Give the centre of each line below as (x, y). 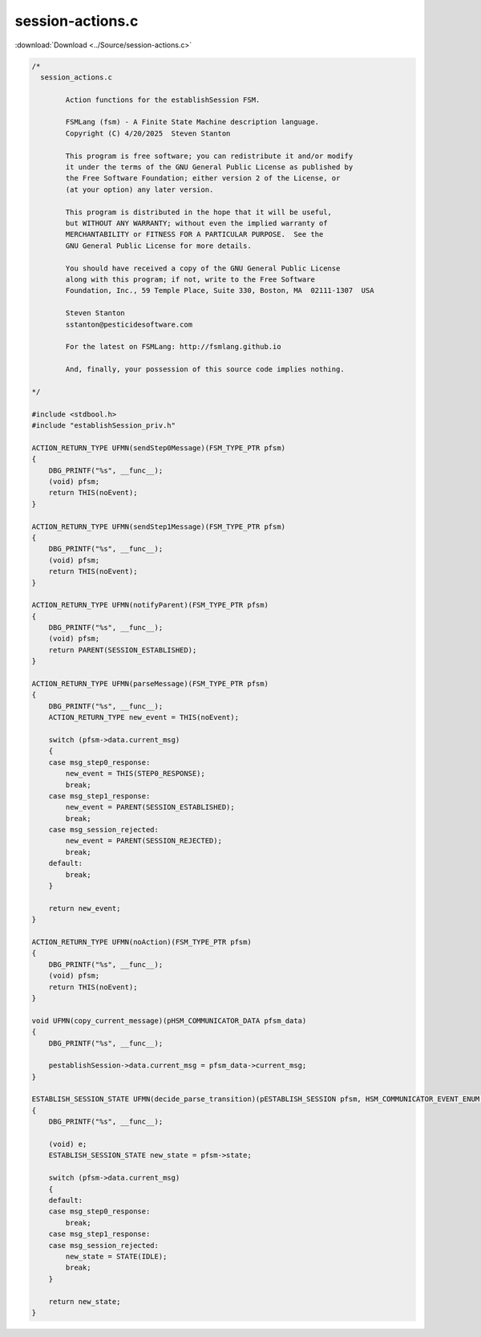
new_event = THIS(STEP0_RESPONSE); (135, 774)
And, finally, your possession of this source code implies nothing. (205, 370)
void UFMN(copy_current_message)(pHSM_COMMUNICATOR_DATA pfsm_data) (169, 1020)
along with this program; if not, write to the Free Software (190, 279)
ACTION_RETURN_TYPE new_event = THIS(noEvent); (144, 717)
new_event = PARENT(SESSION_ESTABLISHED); (150, 807)
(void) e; (68, 1144)
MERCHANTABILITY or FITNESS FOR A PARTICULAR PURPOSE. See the (194, 234)
